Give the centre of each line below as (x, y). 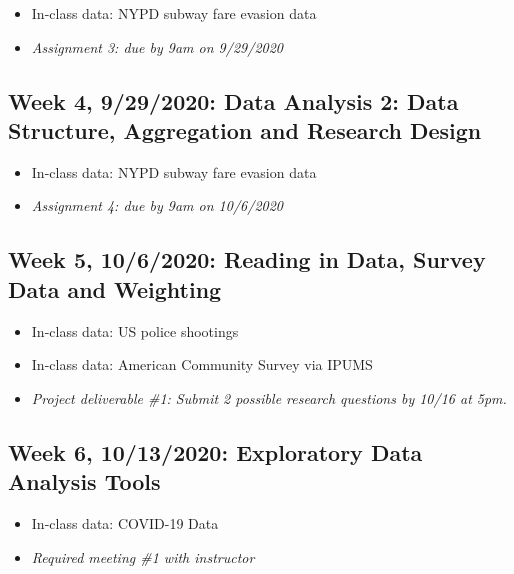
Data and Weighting (115, 288)
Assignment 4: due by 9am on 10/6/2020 (157, 205)
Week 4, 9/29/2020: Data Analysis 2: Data (233, 100)
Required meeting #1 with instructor (143, 556)
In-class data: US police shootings (135, 330)
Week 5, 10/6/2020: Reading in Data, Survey (247, 259)
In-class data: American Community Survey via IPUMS (202, 364)
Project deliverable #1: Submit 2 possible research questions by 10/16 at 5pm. (269, 397)
